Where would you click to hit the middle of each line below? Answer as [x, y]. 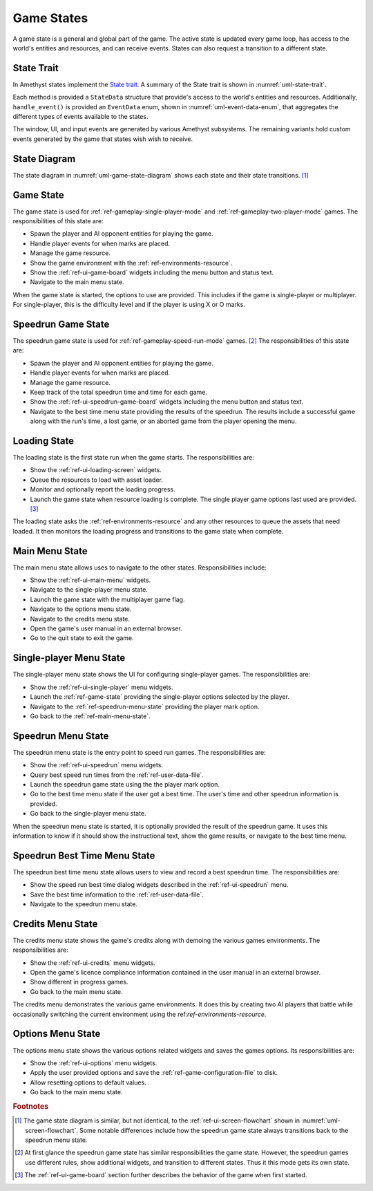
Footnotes [31, 1106]
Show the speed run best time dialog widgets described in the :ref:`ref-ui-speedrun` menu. [159, 885]
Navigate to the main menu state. [77, 282]
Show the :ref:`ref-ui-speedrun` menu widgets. [97, 765]
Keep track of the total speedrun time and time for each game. [118, 392]
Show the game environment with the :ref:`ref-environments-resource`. [131, 263]
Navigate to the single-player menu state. [89, 590]
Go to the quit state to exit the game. [82, 638]
